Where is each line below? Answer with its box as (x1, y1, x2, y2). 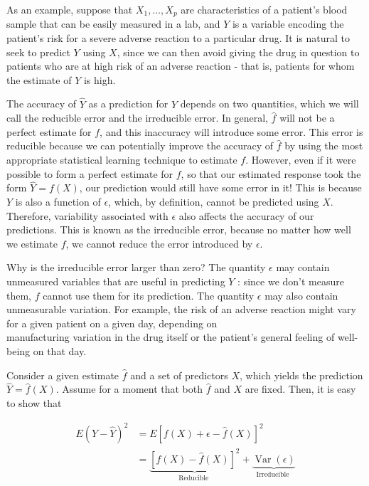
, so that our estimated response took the (181, 166, 361, 181)
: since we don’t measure (237, 273, 344, 288)
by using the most (284, 138, 363, 153)
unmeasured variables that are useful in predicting (6, 273, 225, 288)
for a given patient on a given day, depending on (6, 315, 218, 330)
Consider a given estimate (6, 367, 119, 382)
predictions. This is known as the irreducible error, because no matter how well (6, 222, 351, 237)
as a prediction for (88, 96, 169, 111)
